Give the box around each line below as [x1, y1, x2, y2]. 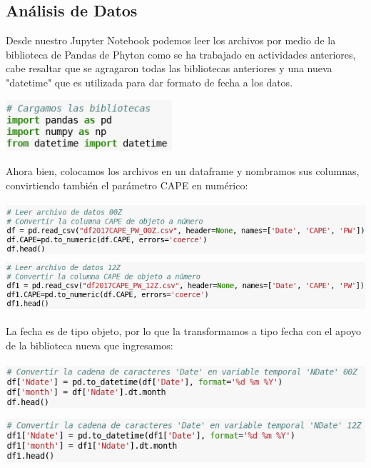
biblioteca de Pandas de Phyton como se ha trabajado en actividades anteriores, [6, 46, 356, 61]
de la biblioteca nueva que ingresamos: [6, 337, 173, 352]
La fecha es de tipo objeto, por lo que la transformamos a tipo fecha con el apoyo [6, 324, 361, 339]
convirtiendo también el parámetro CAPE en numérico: [6, 177, 248, 192]
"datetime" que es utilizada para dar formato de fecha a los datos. [6, 74, 293, 89]
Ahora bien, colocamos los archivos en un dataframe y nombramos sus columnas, [6, 163, 360, 178]
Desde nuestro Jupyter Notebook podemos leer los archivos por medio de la [6, 33, 336, 48]
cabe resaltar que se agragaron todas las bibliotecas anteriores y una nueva [6, 61, 332, 76]
